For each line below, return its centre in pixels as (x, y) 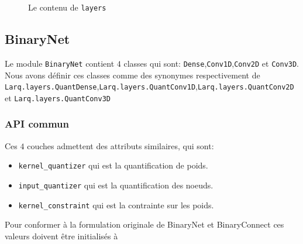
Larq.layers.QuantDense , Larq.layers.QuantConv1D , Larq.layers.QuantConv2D (149, 86)
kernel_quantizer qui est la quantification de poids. (113, 165)
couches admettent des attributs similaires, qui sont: (120, 145)
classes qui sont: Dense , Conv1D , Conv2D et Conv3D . (211, 63)
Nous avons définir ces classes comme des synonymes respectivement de (132, 75)
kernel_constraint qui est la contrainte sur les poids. (116, 205)
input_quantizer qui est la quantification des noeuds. (116, 185)
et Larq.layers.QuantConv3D (58, 97)
